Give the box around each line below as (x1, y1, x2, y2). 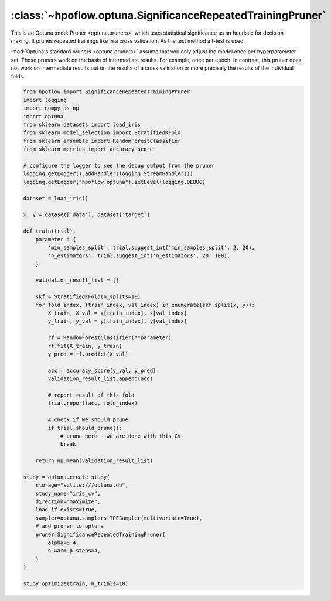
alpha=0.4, (47, 539, 79, 546)
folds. (11, 73, 25, 80)
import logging (23, 97, 67, 103)
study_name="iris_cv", (35, 490, 101, 497)
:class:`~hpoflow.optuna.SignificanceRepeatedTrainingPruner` (11, 9, 326, 22)
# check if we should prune (47, 416, 129, 423)
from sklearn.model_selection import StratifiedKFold (23, 129, 181, 136)
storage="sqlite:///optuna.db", (35, 482, 129, 489)
